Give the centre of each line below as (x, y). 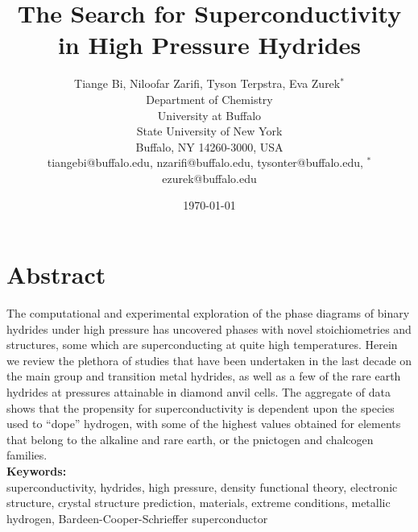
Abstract (56, 274)
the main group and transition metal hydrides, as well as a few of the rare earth (204, 376)
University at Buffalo (209, 115)
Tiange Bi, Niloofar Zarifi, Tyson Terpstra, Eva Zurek (207, 83)
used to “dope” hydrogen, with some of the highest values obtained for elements (204, 424)
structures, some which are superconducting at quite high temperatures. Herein (202, 345)
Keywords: (37, 470)
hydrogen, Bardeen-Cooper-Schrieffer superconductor (137, 518)
